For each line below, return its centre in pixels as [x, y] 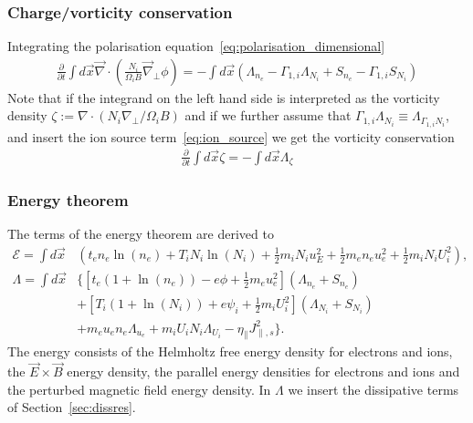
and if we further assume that [268, 115]
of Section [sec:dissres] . [72, 407]
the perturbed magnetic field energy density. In [139, 389]
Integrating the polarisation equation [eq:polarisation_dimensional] [196, 46]
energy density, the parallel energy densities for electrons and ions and [263, 371]
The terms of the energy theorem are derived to [141, 234]
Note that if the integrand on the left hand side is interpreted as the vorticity [224, 97]
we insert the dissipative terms [373, 389]
